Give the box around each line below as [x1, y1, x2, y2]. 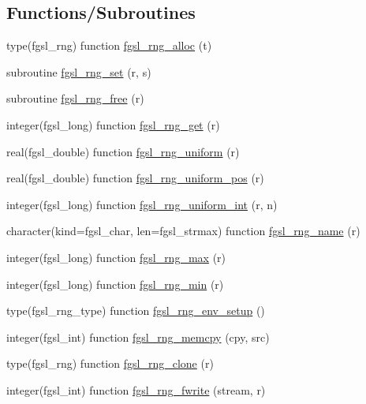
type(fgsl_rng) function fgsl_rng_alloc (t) [6, 37, 212, 54]
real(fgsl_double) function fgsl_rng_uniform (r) [6, 143, 240, 159]
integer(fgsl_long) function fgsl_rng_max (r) [6, 249, 226, 265]
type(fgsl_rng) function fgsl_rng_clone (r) [6, 355, 214, 372]
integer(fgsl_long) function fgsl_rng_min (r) [6, 275, 224, 292]
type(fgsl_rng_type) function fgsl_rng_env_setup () [6, 302, 265, 319]
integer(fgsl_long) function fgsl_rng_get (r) [6, 116, 220, 133]
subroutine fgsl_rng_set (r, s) [6, 63, 151, 80]
